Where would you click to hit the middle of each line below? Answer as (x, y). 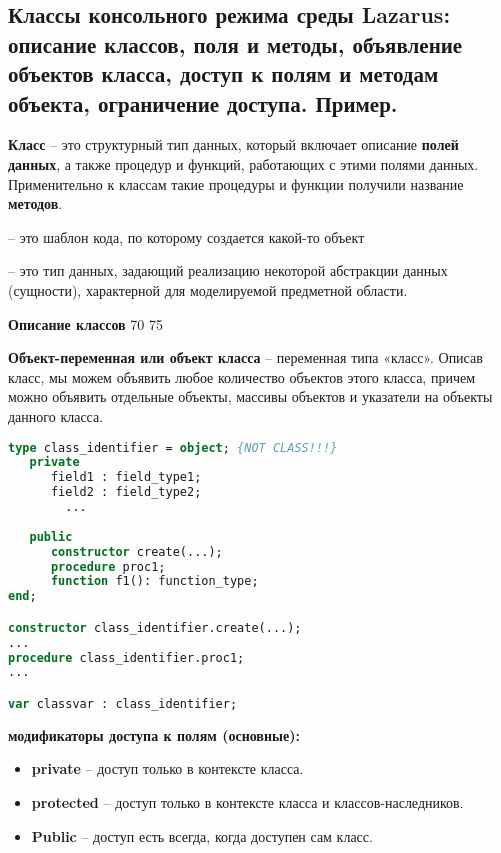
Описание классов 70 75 (86, 323)
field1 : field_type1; (126, 477)
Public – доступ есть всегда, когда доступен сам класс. (202, 835)
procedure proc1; (108, 566)
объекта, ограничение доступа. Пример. (203, 102)
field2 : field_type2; (126, 492)
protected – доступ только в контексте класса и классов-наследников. (247, 802)
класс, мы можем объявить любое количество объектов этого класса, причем (241, 376)
